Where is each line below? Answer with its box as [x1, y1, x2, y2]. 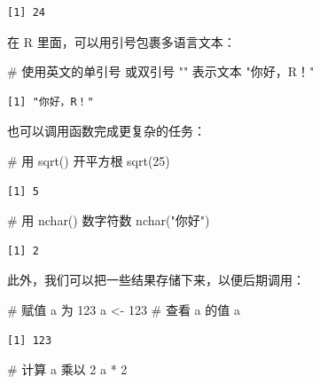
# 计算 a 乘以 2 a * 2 [7, 360, 128, 379]
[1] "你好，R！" [7, 95, 94, 108]
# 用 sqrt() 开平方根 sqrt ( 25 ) [7, 151, 170, 169]
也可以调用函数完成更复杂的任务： [7, 121, 206, 140]
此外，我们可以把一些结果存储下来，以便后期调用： [7, 270, 305, 289]
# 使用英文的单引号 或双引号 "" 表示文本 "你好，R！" [7, 62, 315, 81]
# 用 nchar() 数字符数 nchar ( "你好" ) [7, 211, 210, 230]
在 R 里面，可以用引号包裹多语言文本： [7, 32, 236, 51]
